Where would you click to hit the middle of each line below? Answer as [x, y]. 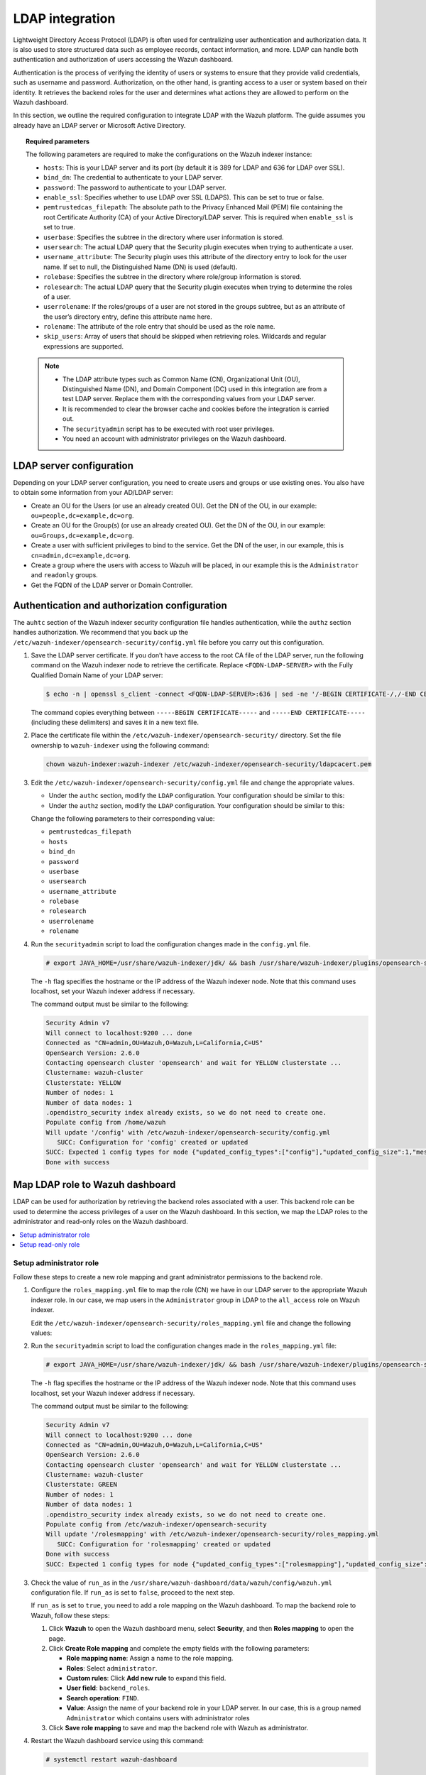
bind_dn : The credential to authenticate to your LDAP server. [133, 177]
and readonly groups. [65, 575]
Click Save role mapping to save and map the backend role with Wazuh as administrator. [179, 1728]
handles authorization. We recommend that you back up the [100, 633]
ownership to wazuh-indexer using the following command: [120, 745]
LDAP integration [64, 18]
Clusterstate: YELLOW [83, 1082]
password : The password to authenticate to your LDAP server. [135, 187]
